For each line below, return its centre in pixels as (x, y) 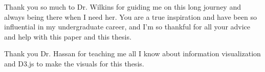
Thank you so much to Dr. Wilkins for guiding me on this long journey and (123, 7)
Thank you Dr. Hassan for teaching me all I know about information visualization (132, 53)
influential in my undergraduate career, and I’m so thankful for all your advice (127, 27)
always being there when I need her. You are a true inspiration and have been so (130, 16)
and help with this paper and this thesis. (68, 36)
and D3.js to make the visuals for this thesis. (74, 63)
